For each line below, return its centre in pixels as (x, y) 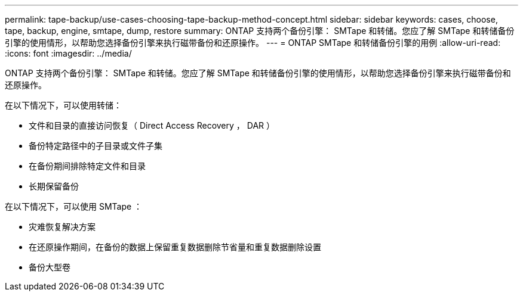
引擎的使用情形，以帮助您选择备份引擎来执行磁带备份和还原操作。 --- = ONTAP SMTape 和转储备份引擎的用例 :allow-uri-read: (253, 43)
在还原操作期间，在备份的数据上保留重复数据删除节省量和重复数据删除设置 (175, 247)
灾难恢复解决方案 (62, 227)
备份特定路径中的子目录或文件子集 (96, 146)
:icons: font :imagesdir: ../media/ (68, 53)
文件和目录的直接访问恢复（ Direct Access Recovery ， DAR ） (152, 125)
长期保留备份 (54, 186)
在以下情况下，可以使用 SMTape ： (74, 206)
